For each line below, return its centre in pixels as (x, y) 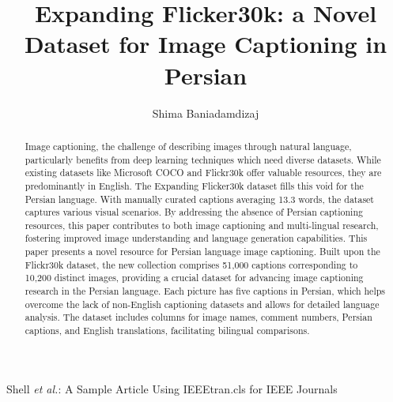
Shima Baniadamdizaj (206, 113)
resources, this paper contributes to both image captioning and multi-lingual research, (202, 225)
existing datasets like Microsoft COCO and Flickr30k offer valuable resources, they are (203, 173)
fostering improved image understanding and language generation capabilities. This (196, 238)
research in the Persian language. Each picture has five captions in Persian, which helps (205, 291)
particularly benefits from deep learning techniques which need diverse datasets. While (203, 159)
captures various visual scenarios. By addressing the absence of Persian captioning (194, 212)
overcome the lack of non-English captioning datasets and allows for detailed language (202, 304)
